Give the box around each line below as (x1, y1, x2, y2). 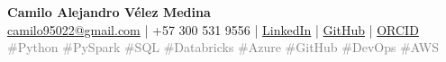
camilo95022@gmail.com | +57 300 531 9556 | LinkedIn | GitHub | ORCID (7, 20, 419, 39)
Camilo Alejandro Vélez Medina (7, 3, 211, 21)
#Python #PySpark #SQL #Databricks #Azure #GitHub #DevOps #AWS (7, 38, 439, 57)
